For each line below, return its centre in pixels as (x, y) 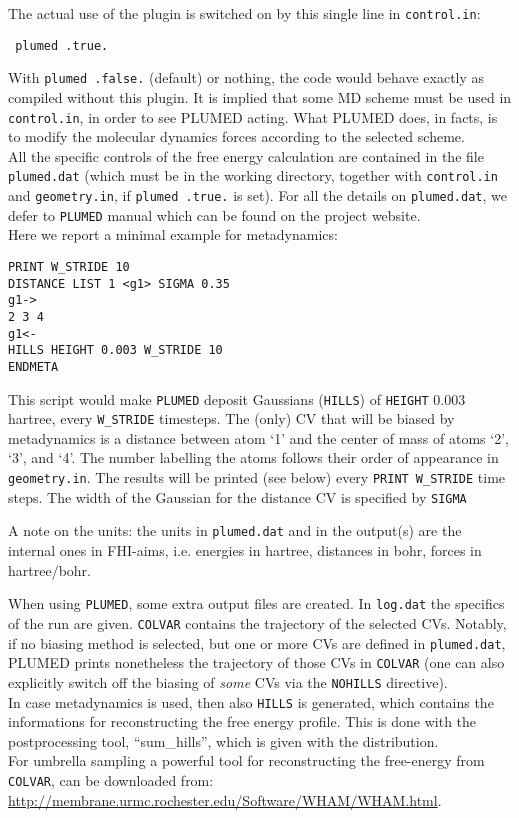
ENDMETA (33, 366)
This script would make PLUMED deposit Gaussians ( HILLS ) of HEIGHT (218, 398)
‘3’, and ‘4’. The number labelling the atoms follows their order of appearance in (253, 457)
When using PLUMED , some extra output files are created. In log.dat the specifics (256, 603)
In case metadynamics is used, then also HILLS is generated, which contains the (251, 701)
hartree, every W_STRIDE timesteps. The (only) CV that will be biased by (231, 418)
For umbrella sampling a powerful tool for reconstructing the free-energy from (246, 760)
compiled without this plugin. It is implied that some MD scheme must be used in (260, 96)
